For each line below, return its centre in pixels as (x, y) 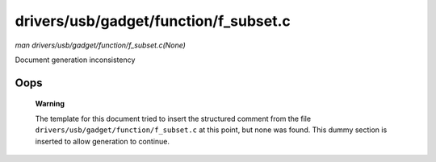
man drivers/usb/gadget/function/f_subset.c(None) (100, 45)
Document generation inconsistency (75, 60)
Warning (50, 104)
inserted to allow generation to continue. (102, 141)
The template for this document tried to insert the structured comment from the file (173, 118)
